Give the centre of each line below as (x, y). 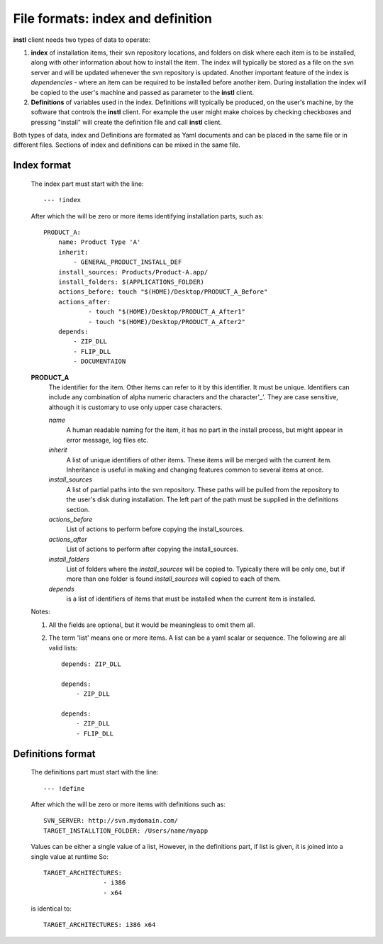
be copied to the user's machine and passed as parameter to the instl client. (143, 92)
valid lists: (63, 648)
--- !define (64, 788)
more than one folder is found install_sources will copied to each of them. (174, 579)
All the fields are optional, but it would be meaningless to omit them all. (152, 625)
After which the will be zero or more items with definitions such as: (128, 804)
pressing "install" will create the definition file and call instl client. (127, 122)
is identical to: (51, 909)
